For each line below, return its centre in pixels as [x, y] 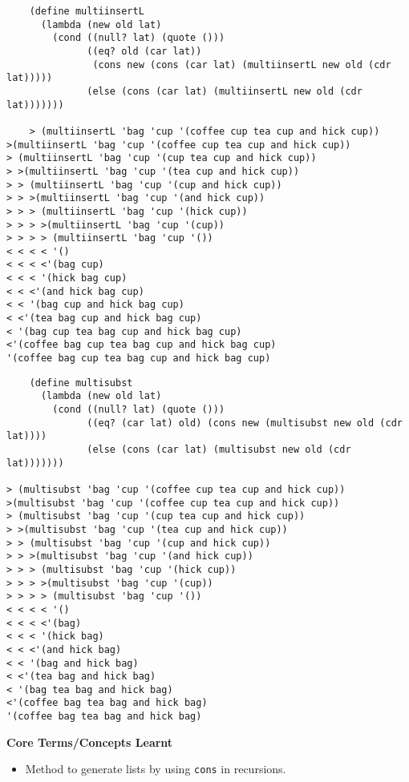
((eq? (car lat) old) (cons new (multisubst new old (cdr [245, 423]
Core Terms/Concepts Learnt [90, 742]
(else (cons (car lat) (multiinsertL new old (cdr [225, 91]
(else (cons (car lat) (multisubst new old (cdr [219, 449]
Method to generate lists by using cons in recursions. [156, 769]
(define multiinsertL [87, 11]
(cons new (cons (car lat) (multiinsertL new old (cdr [242, 64]
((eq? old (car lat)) [144, 51]
